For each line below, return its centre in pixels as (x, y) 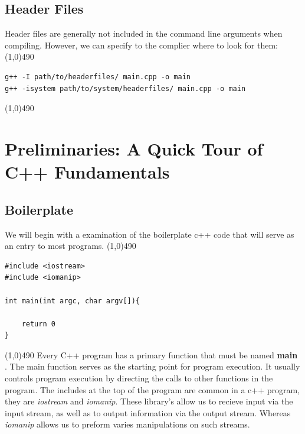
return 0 (38, 324)
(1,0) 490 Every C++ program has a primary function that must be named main (151, 354)
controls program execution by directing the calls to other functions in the (139, 378)
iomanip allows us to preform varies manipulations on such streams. (127, 424)
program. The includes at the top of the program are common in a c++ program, (152, 389)
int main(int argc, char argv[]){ (73, 301)
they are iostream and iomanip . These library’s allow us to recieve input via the (149, 401)
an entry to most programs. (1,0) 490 (70, 246)
